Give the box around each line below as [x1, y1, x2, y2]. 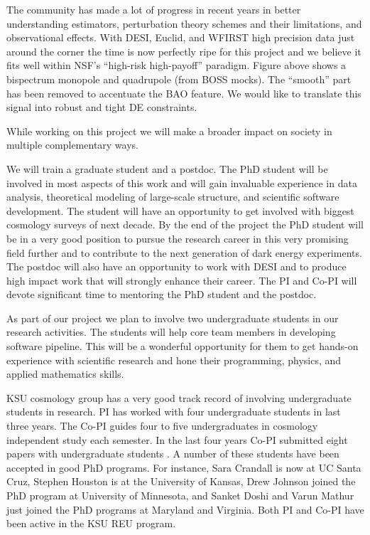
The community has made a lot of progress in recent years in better [6, 2, 301, 16]
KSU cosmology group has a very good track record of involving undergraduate [6, 390, 352, 405]
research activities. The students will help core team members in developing [6, 324, 336, 339]
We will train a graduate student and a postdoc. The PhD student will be [6, 161, 328, 176]
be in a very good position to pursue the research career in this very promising [6, 231, 349, 245]
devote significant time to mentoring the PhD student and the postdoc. [6, 287, 317, 302]
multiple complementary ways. [6, 137, 138, 152]
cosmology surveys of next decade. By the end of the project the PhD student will [6, 217, 364, 232]
